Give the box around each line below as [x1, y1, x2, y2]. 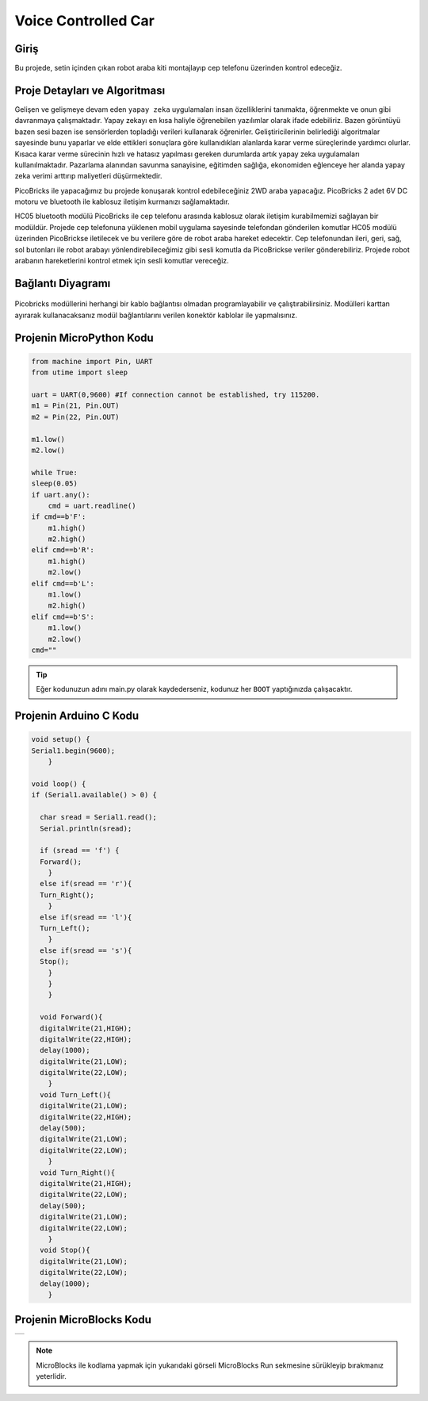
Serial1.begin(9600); [31, 746, 116, 755]
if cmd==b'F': [31, 512, 86, 521]
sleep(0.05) [31, 479, 78, 488]
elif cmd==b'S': [31, 612, 95, 621]
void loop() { [31, 779, 86, 789]
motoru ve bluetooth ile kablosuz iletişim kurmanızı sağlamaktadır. [14, 197, 230, 206]
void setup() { [31, 735, 90, 744]
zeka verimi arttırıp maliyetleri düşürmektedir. [14, 171, 162, 181]
